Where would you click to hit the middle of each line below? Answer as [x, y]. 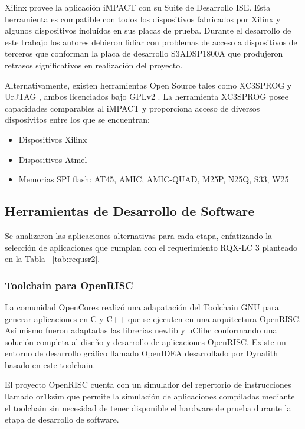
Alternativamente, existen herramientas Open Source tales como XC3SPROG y [148, 85]
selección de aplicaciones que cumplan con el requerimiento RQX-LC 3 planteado [151, 247]
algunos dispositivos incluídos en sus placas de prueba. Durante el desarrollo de [148, 30]
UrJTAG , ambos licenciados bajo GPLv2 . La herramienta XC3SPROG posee [147, 96]
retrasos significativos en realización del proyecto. [94, 65]
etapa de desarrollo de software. [62, 419]
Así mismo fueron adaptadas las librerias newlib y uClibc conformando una [141, 330]
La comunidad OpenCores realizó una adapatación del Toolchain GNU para [142, 307]
